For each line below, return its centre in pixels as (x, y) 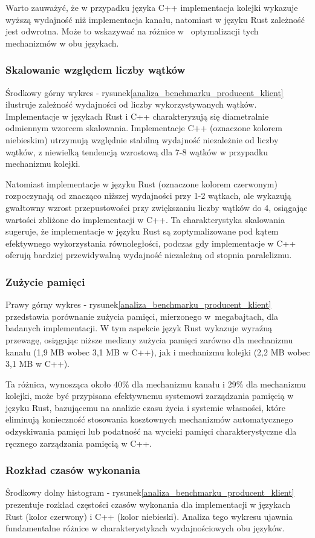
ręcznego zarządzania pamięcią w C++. (79, 443)
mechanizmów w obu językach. (62, 43)
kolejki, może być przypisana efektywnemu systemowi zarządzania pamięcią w (150, 396)
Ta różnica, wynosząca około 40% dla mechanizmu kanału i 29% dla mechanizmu (156, 384)
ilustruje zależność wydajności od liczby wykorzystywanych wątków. (131, 104)
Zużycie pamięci (45, 281)
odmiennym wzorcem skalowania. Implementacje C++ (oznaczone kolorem (144, 128)
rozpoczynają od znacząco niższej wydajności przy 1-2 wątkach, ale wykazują (148, 196)
